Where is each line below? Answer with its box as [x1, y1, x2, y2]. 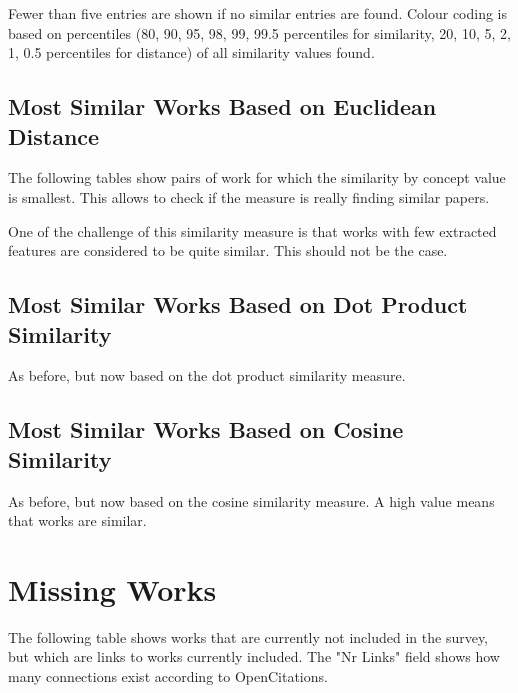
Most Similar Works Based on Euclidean [8, 91, 437, 122]
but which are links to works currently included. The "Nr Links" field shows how [8, 646, 500, 667]
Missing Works [8, 568, 217, 609]
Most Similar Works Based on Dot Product [8, 289, 468, 320]
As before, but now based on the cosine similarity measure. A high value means [8, 490, 495, 511]
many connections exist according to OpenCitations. [8, 666, 328, 687]
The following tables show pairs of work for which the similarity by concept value [8, 167, 506, 188]
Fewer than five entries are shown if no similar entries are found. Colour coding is [8, 3, 508, 23]
